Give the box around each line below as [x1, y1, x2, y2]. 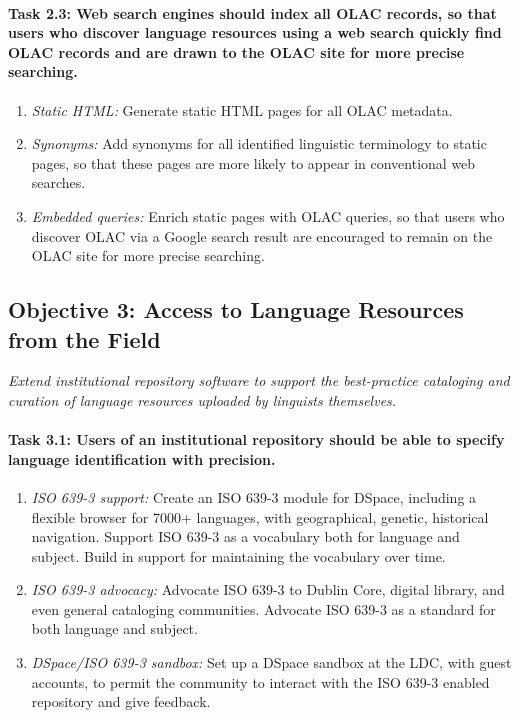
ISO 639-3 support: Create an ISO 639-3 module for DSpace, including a [31, 486, 477, 507]
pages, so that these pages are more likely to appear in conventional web [31, 152, 476, 173]
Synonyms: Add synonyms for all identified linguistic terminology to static [31, 133, 487, 154]
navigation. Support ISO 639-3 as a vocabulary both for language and [31, 526, 460, 547]
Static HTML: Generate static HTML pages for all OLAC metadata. [31, 99, 453, 120]
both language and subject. [31, 618, 198, 639]
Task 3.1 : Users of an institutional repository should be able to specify [8, 429, 505, 450]
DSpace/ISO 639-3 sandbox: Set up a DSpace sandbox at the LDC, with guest [31, 652, 512, 673]
